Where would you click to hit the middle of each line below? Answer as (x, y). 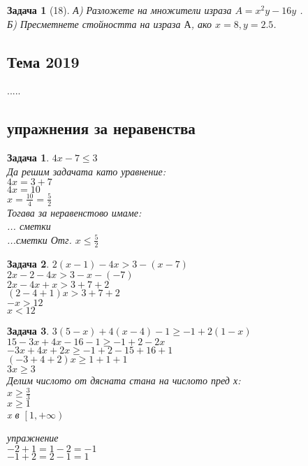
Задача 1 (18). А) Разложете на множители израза (119, 10)
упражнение (33, 438)
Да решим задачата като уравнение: (87, 171)
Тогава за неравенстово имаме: (74, 212)
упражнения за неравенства (101, 128)
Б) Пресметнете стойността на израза (94, 23)
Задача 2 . (28, 263)
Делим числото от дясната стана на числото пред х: (124, 380)
